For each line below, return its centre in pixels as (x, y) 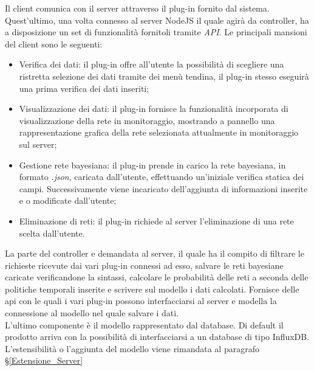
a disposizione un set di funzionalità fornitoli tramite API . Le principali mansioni (156, 32)
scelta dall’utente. (52, 233)
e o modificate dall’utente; (68, 200)
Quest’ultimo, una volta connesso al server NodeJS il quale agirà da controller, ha (157, 20)
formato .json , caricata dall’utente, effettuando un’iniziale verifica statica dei (162, 177)
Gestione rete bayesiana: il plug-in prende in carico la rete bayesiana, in (152, 165)
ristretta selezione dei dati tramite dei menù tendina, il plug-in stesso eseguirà (164, 76)
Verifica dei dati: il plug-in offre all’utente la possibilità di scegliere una (152, 64)
